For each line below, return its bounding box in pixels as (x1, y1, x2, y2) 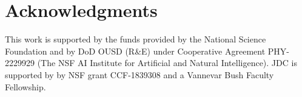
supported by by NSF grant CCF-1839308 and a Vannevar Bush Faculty (5, 68, 274, 81)
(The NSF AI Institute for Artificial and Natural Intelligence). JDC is (37, 56, 297, 69)
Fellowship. (5, 80, 46, 93)
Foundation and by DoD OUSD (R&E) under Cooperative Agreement (5, 44, 266, 57)
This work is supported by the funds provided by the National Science (5, 33, 266, 45)
